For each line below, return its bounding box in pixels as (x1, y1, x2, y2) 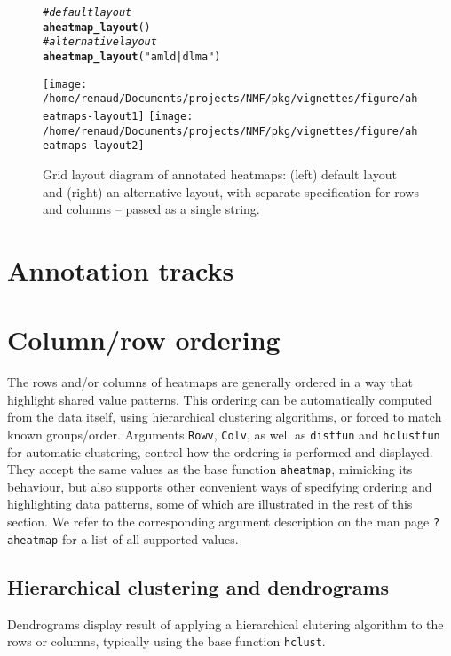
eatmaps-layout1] (43, 109, 145, 123)
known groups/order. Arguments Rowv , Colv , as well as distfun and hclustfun (7, 424, 440, 443)
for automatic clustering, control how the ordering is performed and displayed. (7, 442, 433, 461)
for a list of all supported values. (61, 529, 239, 548)
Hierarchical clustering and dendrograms (7, 573, 390, 600)
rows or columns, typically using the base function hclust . (7, 632, 326, 651)
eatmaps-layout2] (43, 139, 145, 153)
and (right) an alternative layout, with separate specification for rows (43, 182, 419, 201)
